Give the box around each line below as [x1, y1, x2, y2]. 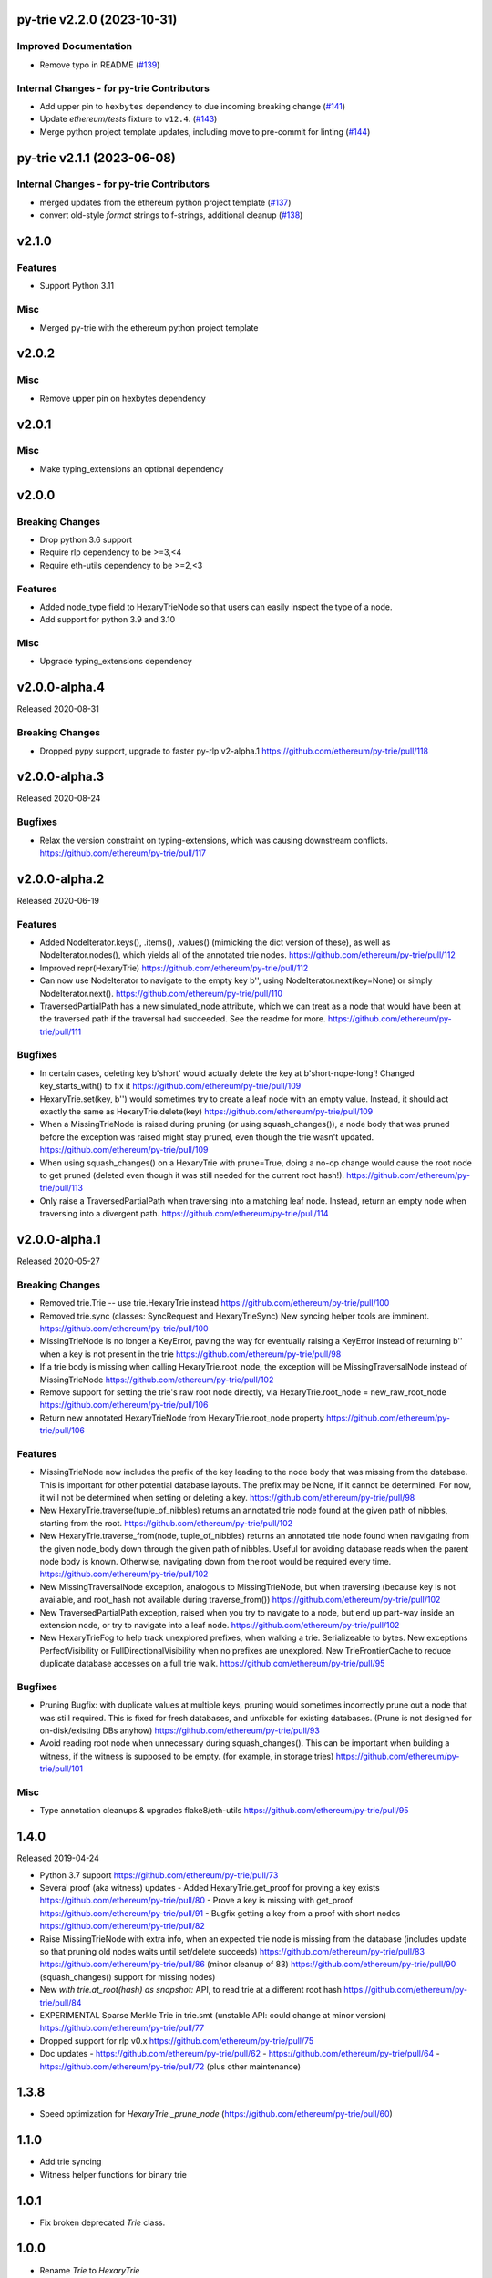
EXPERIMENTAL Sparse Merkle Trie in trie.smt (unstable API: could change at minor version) [39, 2009, 387, 2020]
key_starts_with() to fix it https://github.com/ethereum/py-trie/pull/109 [39, 1081, 302, 1092]
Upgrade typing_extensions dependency [39, 656, 193, 667]
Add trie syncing [39, 2156, 102, 2168]
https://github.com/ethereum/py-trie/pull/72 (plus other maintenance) [39, 2060, 301, 2072]
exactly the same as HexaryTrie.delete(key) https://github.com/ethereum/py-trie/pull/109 [39, 1106, 374, 1117]
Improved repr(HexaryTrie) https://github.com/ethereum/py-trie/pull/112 [39, 962, 309, 973]
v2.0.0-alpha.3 [16, 769, 105, 785]
